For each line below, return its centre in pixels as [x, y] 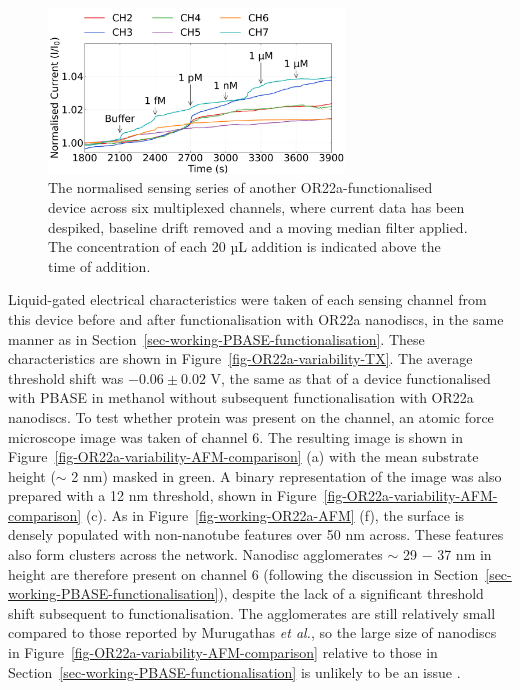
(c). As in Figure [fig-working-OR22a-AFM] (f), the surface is [275, 514]
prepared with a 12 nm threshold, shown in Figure [162, 495]
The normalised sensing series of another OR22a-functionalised [240, 187]
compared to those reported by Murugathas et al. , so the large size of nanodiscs [252, 632]
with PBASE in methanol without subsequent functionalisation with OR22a [241, 397]
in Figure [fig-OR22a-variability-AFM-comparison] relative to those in [223, 652]
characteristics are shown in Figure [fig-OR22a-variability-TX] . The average [240, 358]
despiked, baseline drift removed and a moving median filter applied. [258, 226]
